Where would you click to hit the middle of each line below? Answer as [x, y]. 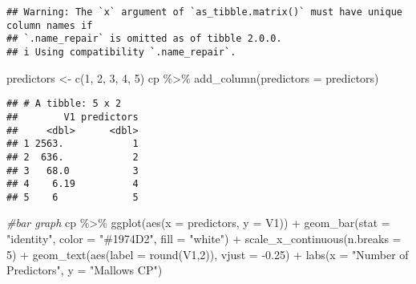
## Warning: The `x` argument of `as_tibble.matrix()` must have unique [204, 12]
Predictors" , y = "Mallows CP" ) [85, 270]
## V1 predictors [73, 117]
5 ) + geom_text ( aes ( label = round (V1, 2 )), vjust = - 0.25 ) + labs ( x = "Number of [208, 254]
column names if [50, 25]
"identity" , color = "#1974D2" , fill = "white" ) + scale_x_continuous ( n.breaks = [204, 239]
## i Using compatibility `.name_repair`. [121, 52]
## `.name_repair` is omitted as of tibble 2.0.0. [144, 39]
